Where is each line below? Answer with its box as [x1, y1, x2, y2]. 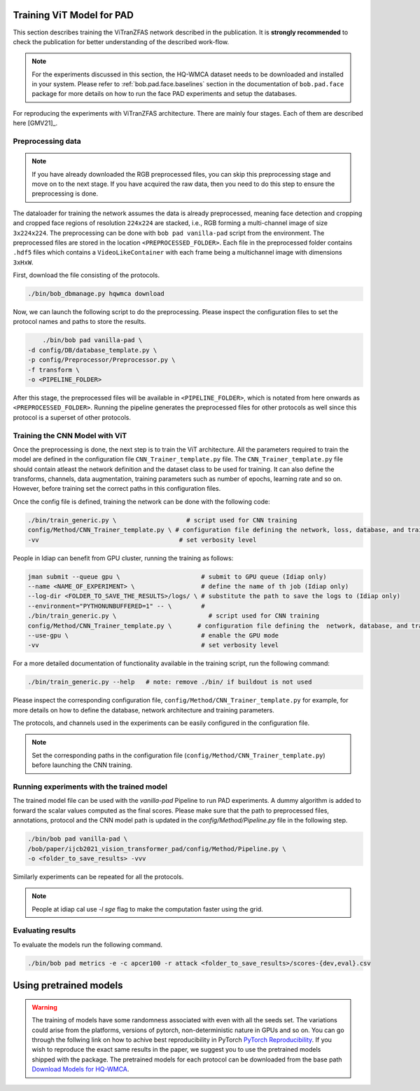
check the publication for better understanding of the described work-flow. [13, 37, 230, 46]
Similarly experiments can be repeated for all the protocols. [13, 872, 184, 881]
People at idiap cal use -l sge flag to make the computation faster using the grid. [31, 904, 264, 913]
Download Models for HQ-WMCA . [31, 1065, 129, 1073]
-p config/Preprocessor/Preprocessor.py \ [27, 356, 176, 364]
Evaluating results [13, 926, 76, 935]
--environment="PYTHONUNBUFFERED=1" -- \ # [27, 602, 206, 610]
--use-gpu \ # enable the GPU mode [27, 631, 279, 639]
